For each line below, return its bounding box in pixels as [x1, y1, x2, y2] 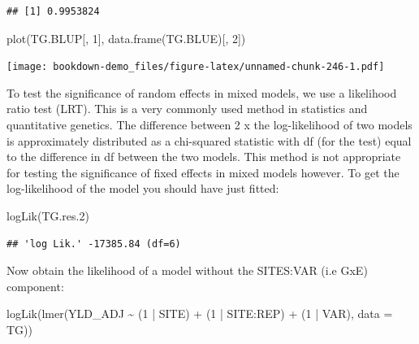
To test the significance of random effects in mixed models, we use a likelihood [6, 84, 397, 101]
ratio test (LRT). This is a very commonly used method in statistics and [6, 100, 368, 117]
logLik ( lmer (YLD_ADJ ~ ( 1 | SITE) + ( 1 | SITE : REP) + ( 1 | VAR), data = [6, 305, 393, 322]
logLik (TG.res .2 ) [6, 207, 89, 224]
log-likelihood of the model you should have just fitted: [6, 180, 279, 197]
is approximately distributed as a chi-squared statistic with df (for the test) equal [6, 132, 412, 149]
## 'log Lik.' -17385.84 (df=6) [6, 237, 181, 250]
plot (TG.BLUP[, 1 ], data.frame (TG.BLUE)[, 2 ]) [6, 29, 246, 46]
